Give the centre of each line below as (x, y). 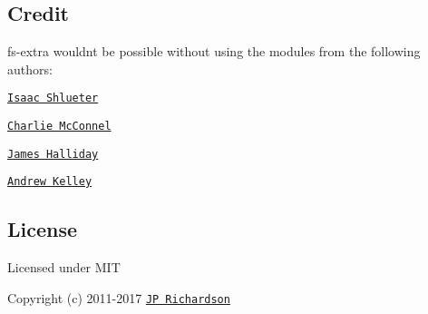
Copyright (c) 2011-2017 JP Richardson (119, 297)
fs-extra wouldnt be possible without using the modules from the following (214, 51)
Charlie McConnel (59, 127)
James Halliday (53, 154)
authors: (30, 69)
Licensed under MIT (64, 267)
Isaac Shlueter (53, 98)
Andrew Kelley (50, 182)
